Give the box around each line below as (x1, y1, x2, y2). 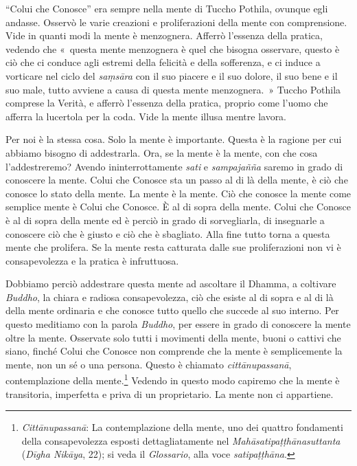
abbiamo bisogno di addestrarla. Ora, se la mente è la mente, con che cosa (5, 145, 318, 159)
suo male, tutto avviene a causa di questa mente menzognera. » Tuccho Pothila (5, 82, 341, 96)
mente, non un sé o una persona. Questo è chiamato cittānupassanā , (5, 357, 292, 371)
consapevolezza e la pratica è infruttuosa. (5, 253, 179, 267)
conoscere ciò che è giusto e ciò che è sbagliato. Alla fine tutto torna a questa (5, 226, 330, 241)
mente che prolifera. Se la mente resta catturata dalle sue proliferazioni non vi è (5, 240, 341, 254)
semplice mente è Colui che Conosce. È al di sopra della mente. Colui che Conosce (5, 199, 351, 214)
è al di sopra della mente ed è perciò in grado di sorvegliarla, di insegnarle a (5, 212, 325, 227)
